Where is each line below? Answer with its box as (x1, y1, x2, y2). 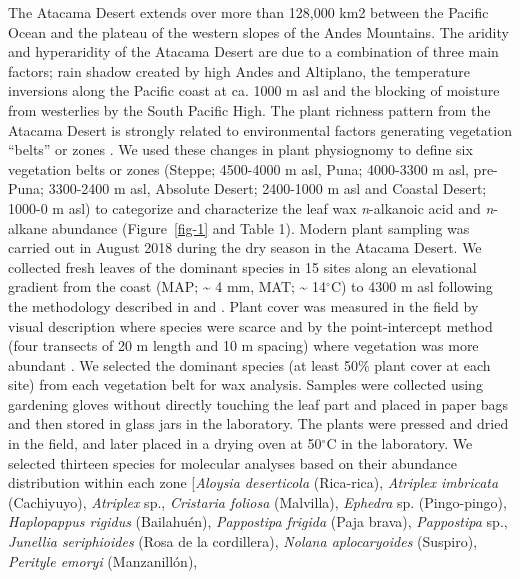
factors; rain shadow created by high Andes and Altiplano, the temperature (8, 60, 471, 81)
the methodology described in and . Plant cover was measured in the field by (8, 295, 479, 316)
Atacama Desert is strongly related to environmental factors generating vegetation (8, 119, 512, 140)
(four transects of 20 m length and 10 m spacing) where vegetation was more (8, 335, 479, 356)
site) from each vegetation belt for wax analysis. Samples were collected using (8, 374, 483, 395)
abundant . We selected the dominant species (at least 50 (8, 354, 358, 375)
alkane (8, 217, 48, 238)
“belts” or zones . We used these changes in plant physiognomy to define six (8, 139, 473, 160)
